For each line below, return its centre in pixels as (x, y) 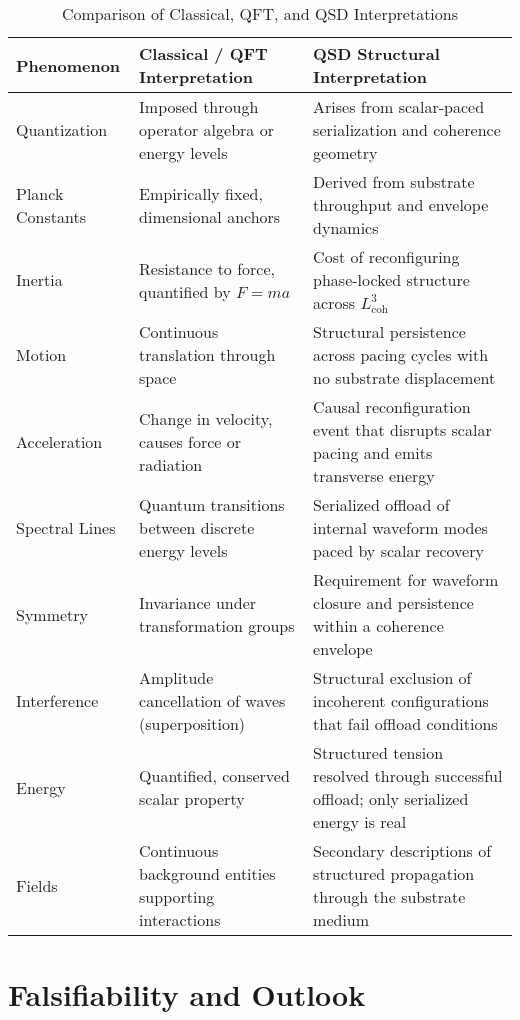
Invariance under (198, 602)
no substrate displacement (404, 377)
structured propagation (394, 873)
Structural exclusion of (392, 677)
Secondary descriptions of (402, 850)
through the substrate (389, 896)
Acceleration (59, 441)
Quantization (62, 129)
